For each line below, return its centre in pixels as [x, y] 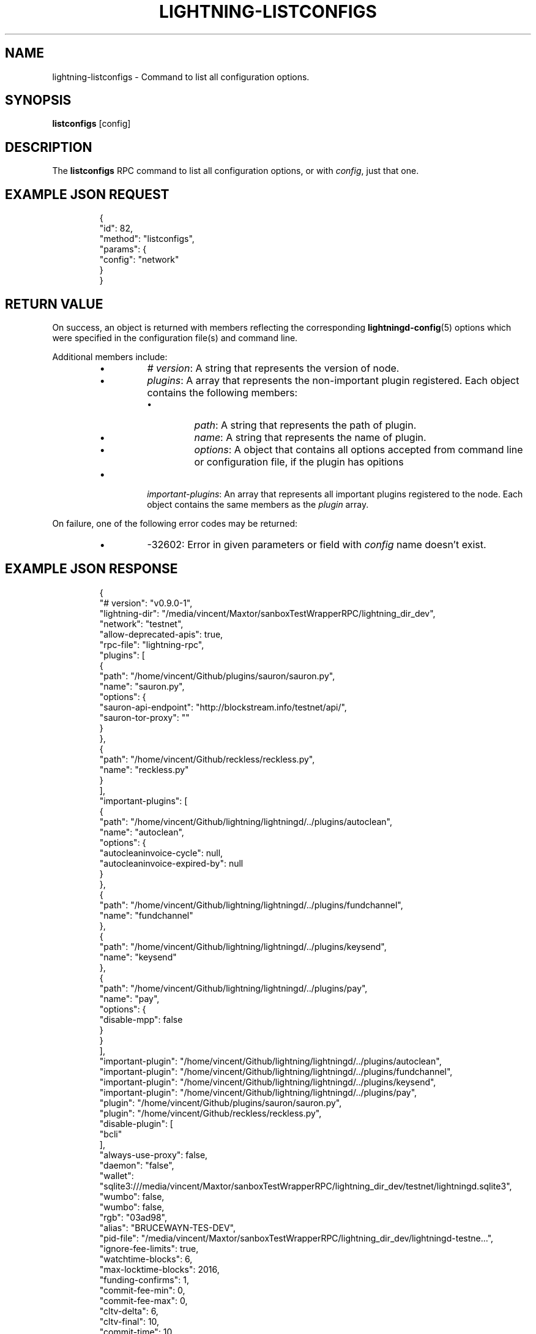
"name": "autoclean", [142, 832]
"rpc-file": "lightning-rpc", [152, 644]
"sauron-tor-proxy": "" [144, 717]
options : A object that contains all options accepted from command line [359, 449]
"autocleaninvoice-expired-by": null [171, 863]
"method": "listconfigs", [147, 239]
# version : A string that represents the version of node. [273, 368]
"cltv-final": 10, [129, 1321]
